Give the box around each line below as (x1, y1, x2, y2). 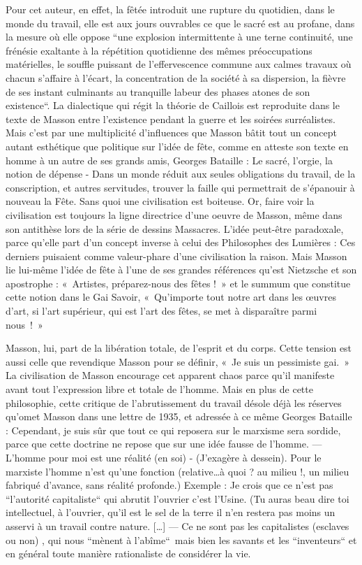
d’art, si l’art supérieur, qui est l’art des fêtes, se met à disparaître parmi (6, 303, 317, 318)
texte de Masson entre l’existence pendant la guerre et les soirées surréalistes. (6, 111, 335, 126)
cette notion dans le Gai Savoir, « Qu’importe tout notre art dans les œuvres (6, 289, 336, 304)
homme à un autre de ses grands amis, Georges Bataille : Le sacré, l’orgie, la (6, 152, 333, 167)
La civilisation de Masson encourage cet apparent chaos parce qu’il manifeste (6, 368, 335, 382)
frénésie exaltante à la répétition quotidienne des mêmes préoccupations (6, 43, 312, 57)
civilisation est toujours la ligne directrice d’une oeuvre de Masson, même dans (6, 207, 342, 222)
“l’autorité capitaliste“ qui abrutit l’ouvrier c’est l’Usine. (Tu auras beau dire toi (6, 491, 349, 506)
